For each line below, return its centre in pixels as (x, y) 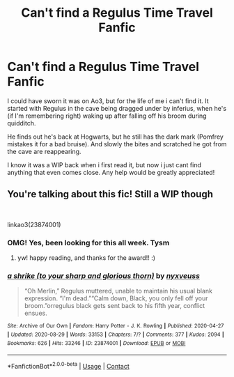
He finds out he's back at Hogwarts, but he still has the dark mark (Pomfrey (116, 137)
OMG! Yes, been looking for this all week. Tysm (88, 243)
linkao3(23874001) (34, 224)
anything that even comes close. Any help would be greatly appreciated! (111, 172)
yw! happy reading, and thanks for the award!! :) (86, 258)
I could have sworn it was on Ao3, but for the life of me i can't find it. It (108, 101)
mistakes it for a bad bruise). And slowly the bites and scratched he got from (117, 144)
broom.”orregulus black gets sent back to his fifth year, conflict (115, 306)
